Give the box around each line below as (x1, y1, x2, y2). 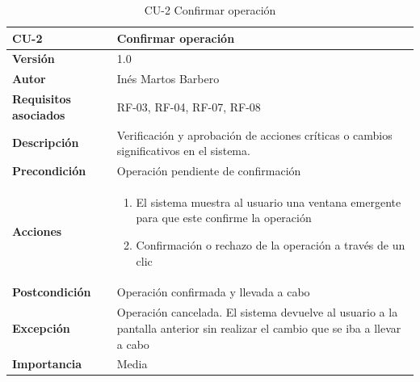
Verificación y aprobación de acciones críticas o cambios (116, 126, 393, 143)
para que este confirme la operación (136, 209, 312, 226)
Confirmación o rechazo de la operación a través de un (136, 237, 405, 254)
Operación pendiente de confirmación (116, 162, 301, 178)
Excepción (12, 319, 70, 336)
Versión (12, 50, 55, 67)
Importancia (12, 355, 82, 372)
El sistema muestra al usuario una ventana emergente (136, 193, 401, 210)
